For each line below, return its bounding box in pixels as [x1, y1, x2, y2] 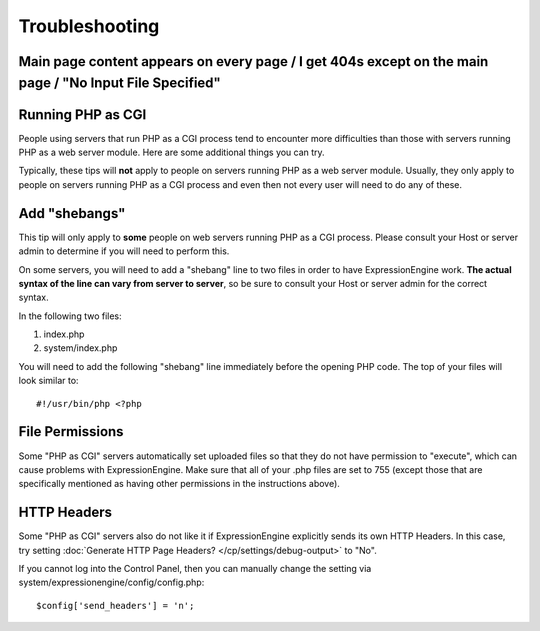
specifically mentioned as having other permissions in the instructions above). [18, 478, 340, 490]
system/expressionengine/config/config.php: [18, 576, 205, 589]
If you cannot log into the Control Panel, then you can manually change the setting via [18, 563, 372, 575]
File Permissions [18, 423, 124, 440]
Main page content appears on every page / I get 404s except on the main [18, 53, 489, 70]
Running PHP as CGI [18, 106, 147, 123]
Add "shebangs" [18, 205, 126, 222]
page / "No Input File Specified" [18, 74, 222, 91]
